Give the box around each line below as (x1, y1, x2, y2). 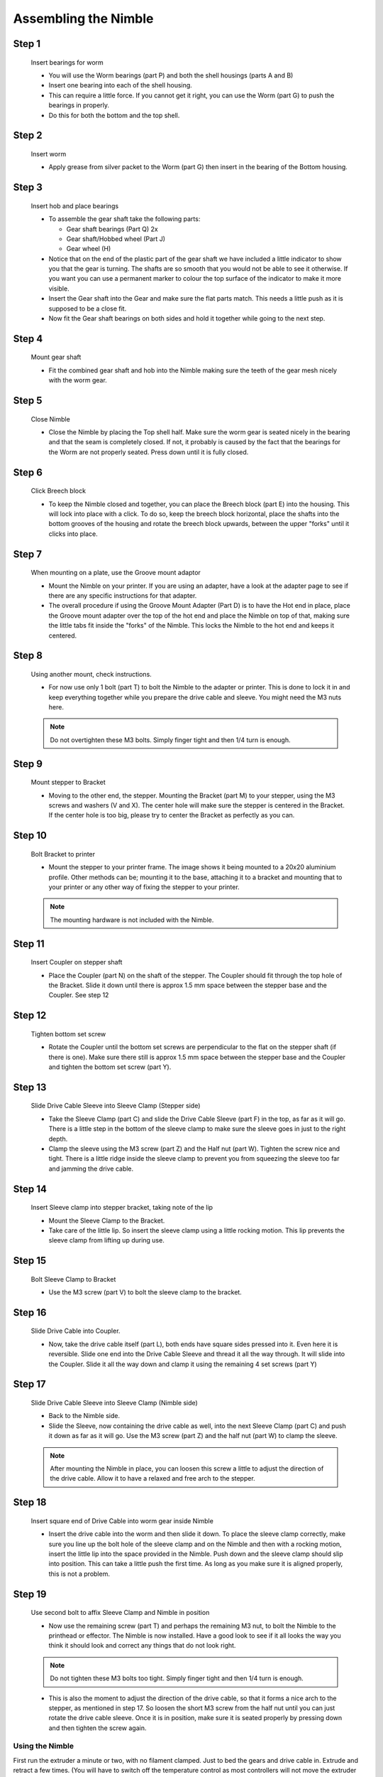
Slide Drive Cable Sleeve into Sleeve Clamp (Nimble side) (30, 1399, 198, 1407)
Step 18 (13, 1496, 47, 1508)
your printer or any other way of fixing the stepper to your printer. (48, 883, 240, 891)
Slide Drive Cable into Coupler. (30, 1326, 121, 1336)
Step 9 (13, 758, 43, 770)
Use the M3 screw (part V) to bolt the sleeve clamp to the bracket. (48, 1288, 243, 1296)
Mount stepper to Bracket (30, 778, 106, 787)
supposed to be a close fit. (48, 304, 127, 313)
